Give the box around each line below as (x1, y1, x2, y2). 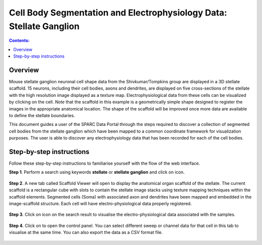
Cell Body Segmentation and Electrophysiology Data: (9, 7, 228, 18)
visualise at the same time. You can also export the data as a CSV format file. (9, 230, 163, 235)
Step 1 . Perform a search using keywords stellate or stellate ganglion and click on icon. (9, 169, 185, 175)
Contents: (9, 38, 30, 44)
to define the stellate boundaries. (9, 112, 75, 118)
